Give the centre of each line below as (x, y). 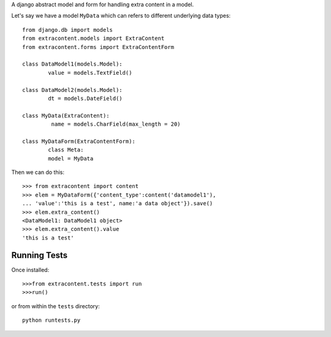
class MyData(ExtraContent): (66, 115)
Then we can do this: (38, 172)
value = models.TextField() (90, 73)
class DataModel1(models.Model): (72, 64)
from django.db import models (68, 30)
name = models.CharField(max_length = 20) (116, 124)
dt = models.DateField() (85, 98)
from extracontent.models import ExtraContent (93, 39)
